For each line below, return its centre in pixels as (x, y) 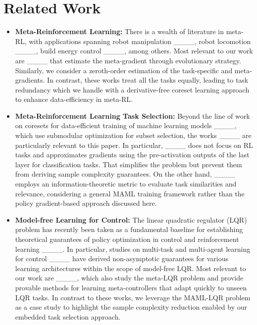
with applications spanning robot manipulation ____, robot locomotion (140, 41)
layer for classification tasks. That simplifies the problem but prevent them (128, 164)
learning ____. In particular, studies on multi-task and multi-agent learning (133, 249)
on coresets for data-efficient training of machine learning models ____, (126, 125)
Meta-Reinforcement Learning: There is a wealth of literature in (119, 31)
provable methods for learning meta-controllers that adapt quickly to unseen (131, 287)
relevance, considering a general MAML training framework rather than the (130, 193)
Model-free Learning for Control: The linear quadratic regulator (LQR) (131, 219)
